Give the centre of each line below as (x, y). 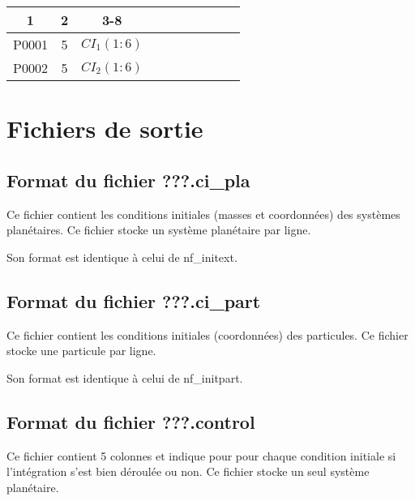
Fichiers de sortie (105, 128)
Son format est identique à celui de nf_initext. (122, 257)
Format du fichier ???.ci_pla (128, 180)
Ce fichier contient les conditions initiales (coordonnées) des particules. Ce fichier (207, 334)
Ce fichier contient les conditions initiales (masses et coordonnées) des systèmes (203, 214)
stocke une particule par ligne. (81, 351)
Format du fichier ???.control (131, 421)
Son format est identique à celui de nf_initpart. (125, 377)
